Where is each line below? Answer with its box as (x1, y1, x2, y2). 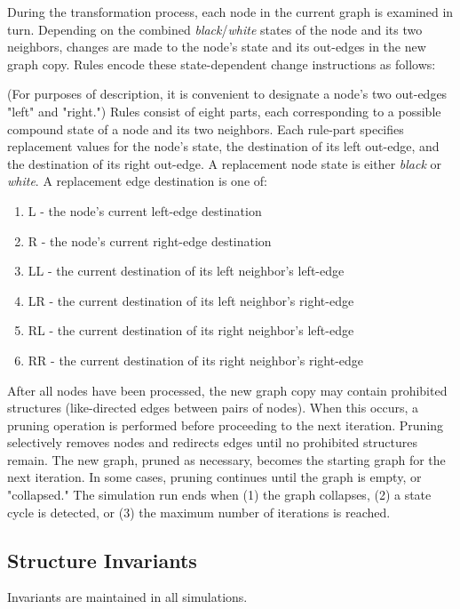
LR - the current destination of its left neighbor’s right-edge (28, 291, 354, 309)
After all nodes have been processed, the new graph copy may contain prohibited (7, 381, 448, 399)
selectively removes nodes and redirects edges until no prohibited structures (7, 433, 417, 452)
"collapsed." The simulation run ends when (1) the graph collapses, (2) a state (7, 485, 432, 504)
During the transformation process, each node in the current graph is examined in (7, 3, 454, 20)
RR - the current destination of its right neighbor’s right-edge (28, 350, 364, 369)
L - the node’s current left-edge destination (28, 201, 262, 220)
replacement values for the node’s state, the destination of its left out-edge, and (7, 137, 440, 156)
